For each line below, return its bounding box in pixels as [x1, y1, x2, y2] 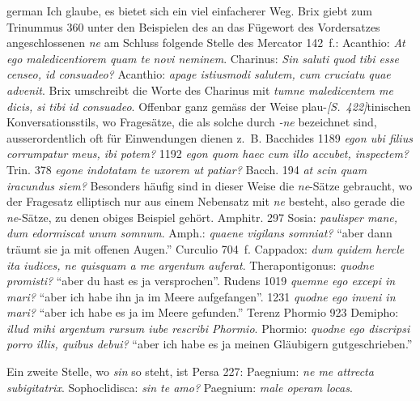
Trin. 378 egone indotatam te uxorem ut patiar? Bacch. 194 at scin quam [6, 160, 367, 177]
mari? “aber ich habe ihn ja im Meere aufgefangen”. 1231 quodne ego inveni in [6, 288, 396, 305]
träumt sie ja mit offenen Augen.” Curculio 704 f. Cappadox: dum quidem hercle [6, 240, 405, 257]
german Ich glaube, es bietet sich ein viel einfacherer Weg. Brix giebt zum [6, 2, 372, 19]
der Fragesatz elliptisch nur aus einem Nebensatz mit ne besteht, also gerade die [6, 193, 405, 210]
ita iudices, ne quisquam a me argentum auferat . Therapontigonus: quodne [6, 256, 374, 273]
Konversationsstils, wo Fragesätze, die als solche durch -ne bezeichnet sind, [6, 113, 377, 130]
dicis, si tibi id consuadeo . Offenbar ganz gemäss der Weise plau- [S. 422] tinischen [6, 97, 411, 114]
